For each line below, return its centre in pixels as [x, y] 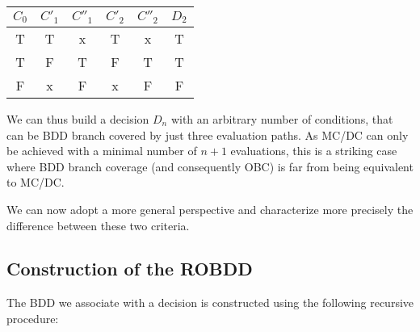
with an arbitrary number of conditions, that [282, 118]
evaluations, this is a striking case [314, 151]
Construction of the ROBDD [130, 269]
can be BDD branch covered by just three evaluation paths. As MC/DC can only [208, 134]
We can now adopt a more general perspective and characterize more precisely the [210, 209]
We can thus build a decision [78, 118]
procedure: [33, 318]
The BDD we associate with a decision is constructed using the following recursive [210, 303]
